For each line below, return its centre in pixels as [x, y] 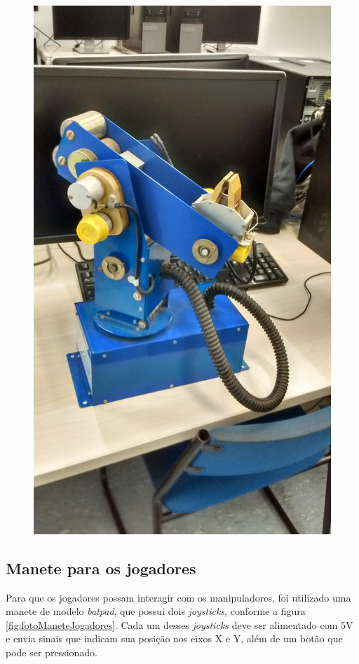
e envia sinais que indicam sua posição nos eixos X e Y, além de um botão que [174, 638]
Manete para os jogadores [101, 568]
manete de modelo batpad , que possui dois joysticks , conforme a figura [156, 611]
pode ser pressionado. [52, 652]
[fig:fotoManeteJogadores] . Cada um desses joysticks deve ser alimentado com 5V [179, 624]
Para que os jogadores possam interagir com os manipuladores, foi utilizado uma [178, 597]
